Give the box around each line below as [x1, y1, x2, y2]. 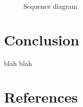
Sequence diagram [23, 1, 78, 11]
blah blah [4, 58, 32, 68]
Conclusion [4, 29, 80, 49]
